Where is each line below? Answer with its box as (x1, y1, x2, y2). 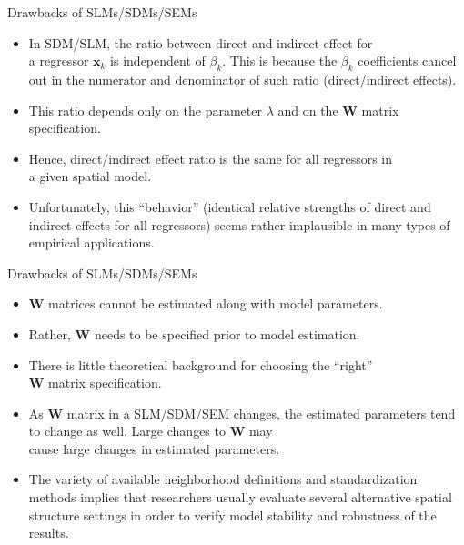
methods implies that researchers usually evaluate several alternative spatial (28, 488, 452, 507)
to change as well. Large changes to (28, 421, 226, 440)
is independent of (110, 51, 206, 70)
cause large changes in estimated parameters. (28, 439, 280, 458)
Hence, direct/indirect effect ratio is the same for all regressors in (28, 148, 393, 167)
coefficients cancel (358, 51, 457, 70)
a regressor (28, 51, 89, 70)
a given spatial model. (28, 167, 152, 186)
